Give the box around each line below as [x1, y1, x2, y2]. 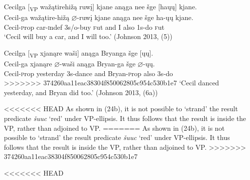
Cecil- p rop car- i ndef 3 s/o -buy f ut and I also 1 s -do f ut [4, 21, 165, 32]
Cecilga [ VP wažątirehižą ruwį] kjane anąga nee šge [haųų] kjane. [4, 1, 197, 13]
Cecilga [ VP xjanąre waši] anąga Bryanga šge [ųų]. [4, 47, 154, 59]
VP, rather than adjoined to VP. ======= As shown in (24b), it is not [4, 122, 225, 133]
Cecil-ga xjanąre [4, 59, 52, 69]
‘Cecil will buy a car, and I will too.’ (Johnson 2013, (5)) [4, 31, 173, 41]
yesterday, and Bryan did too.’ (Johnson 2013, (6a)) [4, 87, 158, 97]
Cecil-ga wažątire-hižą [4, 12, 70, 22]
